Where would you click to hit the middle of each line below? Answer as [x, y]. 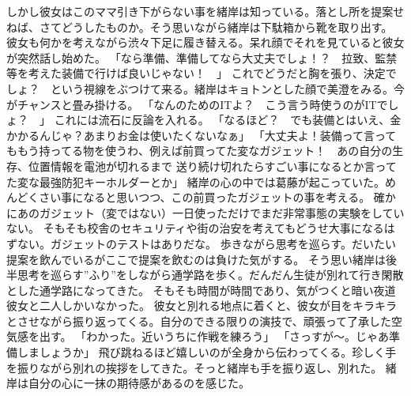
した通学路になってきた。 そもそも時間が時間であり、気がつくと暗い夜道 [206, 290]
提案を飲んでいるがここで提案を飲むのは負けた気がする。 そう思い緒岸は [196, 259]
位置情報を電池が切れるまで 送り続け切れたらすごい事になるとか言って [212, 166]
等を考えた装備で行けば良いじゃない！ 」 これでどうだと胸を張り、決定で [202, 73]
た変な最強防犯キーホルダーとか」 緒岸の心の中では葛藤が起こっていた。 [196, 181]
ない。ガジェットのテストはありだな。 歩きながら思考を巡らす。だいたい [206, 243]
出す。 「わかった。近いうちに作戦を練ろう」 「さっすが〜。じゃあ [214, 336]
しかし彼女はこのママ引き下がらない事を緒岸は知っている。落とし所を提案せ [205, 11]
